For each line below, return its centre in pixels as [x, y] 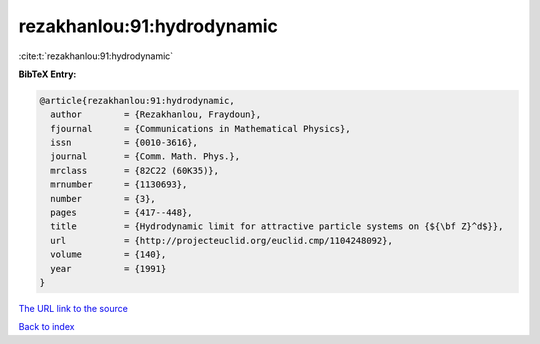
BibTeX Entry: [47, 74]
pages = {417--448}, [122, 213]
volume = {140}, [108, 254]
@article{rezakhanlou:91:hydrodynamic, [137, 100]
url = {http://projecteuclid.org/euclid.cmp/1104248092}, [222, 240]
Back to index [46, 327]
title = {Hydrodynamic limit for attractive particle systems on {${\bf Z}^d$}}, [277, 226]
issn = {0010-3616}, [124, 143]
